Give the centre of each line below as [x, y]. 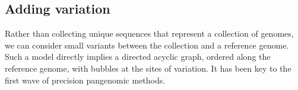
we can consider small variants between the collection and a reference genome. [147, 45]
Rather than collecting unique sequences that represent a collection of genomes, [149, 33]
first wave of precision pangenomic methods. [85, 80]
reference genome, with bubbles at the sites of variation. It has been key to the [148, 68]
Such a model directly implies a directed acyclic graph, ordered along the [138, 57]
